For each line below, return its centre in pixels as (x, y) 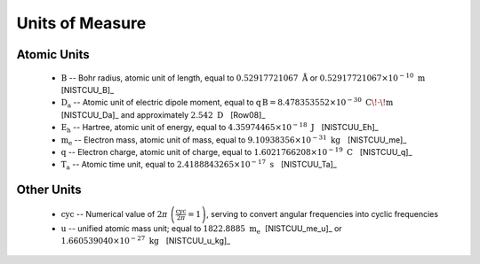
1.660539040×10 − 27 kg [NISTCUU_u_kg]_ (146, 241)
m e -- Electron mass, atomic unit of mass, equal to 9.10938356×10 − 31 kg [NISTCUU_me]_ (234, 140)
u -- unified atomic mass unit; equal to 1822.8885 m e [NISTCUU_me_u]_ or (201, 229)
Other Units (49, 190)
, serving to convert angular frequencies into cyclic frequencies (322, 214)
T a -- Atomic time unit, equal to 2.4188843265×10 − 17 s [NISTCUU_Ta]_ (199, 165)
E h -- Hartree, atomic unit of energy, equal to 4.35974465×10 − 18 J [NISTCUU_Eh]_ (220, 128)
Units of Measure (81, 23)
